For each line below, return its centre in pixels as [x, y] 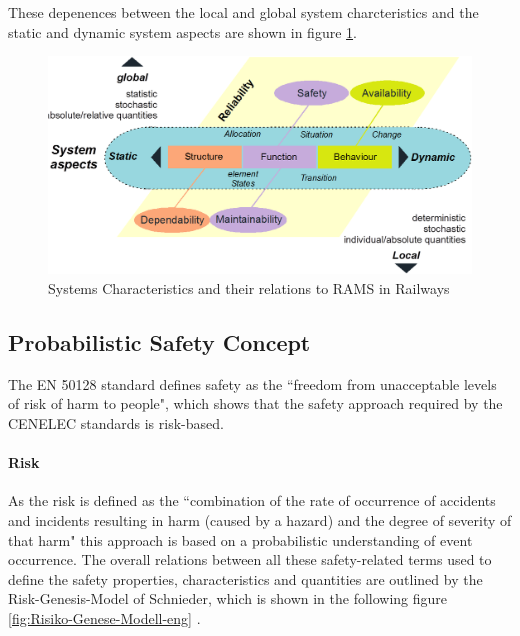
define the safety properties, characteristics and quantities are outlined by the [245, 578]
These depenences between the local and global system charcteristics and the [243, 12]
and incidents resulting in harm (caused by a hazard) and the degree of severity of [260, 519]
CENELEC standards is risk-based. [116, 422]
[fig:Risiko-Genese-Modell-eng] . [104, 617]
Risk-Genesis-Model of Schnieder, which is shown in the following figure [228, 598]
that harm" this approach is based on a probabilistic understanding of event [240, 539]
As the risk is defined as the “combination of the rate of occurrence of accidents [252, 500]
